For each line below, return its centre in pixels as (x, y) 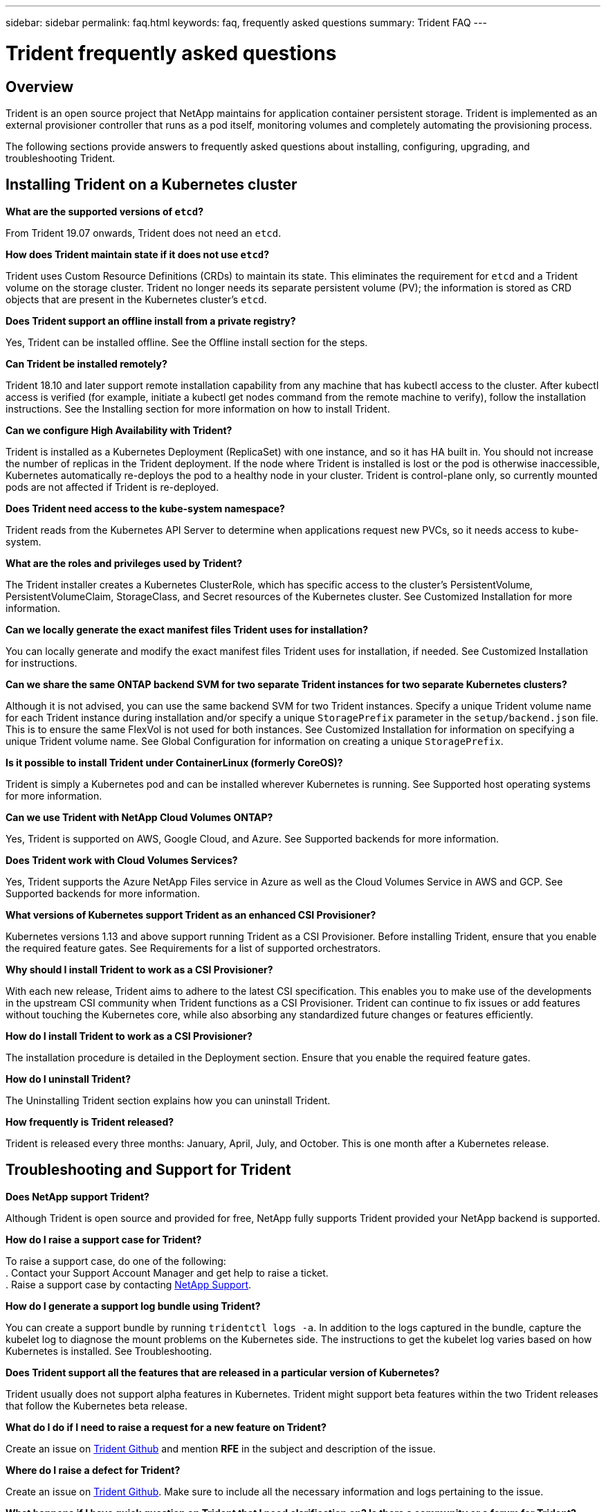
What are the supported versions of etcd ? (105, 211)
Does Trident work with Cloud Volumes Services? (122, 860)
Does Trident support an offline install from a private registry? (151, 321)
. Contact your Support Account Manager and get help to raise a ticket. (167, 1272)
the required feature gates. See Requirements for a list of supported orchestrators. (193, 948)
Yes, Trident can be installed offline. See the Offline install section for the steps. (187, 342)
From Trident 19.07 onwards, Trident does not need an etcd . (144, 233)
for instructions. (42, 663)
